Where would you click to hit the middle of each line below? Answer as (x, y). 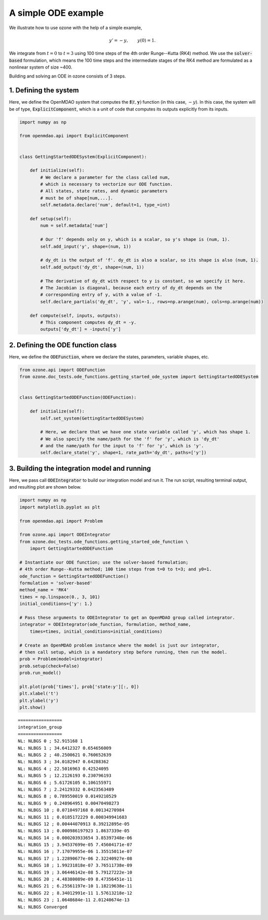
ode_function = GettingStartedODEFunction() (74, 576)
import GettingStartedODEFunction (71, 549)
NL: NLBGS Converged (43, 907)
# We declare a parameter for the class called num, (105, 177)
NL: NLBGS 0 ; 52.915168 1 (50, 741)
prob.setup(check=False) (50, 666)
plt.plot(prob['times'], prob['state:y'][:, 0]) (79, 687)
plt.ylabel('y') (39, 700)
